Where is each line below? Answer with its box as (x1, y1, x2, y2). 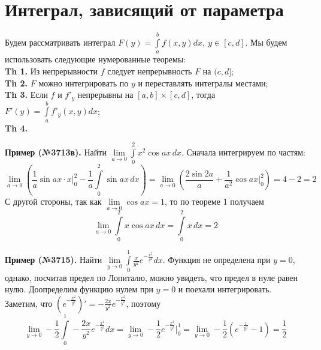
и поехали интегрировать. (178, 283, 272, 295)
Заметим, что (5, 297, 53, 309)
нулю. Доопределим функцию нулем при (5, 283, 153, 295)
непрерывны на (77, 88, 134, 101)
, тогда (191, 88, 216, 101)
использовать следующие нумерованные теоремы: (5, 53, 186, 65)
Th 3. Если (5, 88, 48, 101)
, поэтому (126, 297, 161, 309)
